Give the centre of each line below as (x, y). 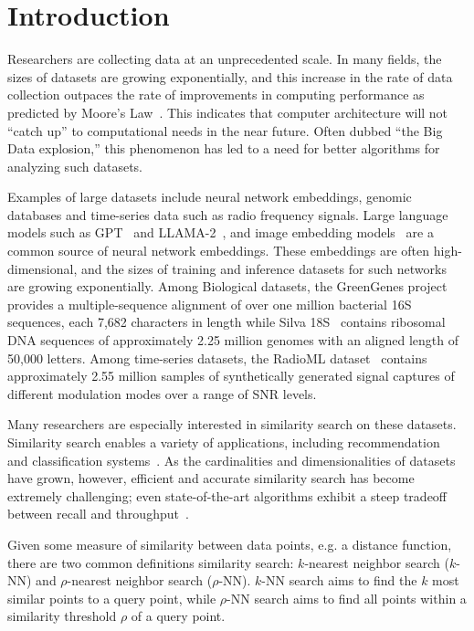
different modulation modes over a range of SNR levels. (162, 393)
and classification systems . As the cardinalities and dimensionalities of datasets (232, 460)
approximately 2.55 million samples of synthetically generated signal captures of (231, 376)
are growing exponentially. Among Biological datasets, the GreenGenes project (227, 286)
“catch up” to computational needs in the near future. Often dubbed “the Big (225, 130)
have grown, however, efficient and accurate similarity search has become (211, 478)
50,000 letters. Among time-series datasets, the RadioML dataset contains (217, 358)
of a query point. (178, 616)
